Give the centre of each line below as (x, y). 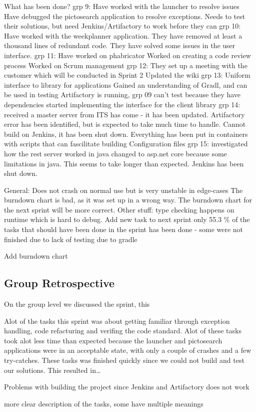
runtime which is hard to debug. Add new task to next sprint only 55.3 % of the (127, 219)
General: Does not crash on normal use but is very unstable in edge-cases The (123, 190)
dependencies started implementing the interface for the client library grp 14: (122, 104)
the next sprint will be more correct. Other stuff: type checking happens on (119, 209)
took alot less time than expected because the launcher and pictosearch (113, 340)
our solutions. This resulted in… (52, 370)
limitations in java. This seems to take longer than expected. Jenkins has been (124, 163)
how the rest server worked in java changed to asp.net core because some (115, 153)
